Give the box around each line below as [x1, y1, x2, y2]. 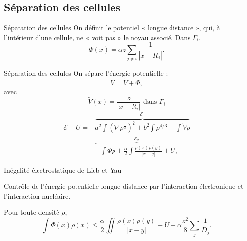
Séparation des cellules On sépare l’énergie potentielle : [4, 68, 168, 78]
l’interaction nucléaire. [4, 190, 71, 201]
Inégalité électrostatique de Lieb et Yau [4, 164, 122, 175]
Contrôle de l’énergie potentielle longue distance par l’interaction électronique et [4, 181, 244, 191]
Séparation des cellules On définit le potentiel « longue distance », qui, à [4, 22, 220, 33]
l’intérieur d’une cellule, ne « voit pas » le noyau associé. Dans [4, 32, 190, 42]
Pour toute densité [4, 207, 59, 217]
